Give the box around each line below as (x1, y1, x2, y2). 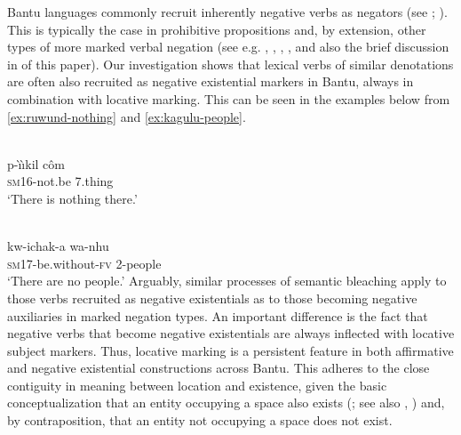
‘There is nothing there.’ (7, 189, 138, 207)
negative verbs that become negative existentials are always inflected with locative (7, 324, 455, 342)
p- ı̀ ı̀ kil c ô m (7, 154, 65, 173)
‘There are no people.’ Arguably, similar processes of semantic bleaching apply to (7, 271, 447, 290)
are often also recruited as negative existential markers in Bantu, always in (7, 72, 414, 91)
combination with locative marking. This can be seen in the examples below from (7, 89, 450, 108)
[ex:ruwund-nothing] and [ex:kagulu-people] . (7, 107, 246, 125)
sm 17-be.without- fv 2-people (7, 254, 162, 272)
